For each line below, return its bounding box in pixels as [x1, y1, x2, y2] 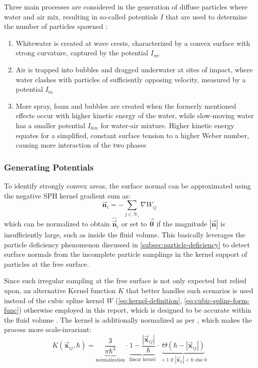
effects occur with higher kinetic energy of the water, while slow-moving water [15, 110, 254, 121]
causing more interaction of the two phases [15, 140, 146, 150]
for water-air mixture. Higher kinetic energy [100, 120, 235, 130]
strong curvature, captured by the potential [15, 47, 148, 58]
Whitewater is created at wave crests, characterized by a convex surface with [15, 37, 251, 48]
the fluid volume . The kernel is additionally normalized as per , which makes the [4, 314, 252, 325]
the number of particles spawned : [4, 21, 108, 31]
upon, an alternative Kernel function [4, 285, 116, 296]
